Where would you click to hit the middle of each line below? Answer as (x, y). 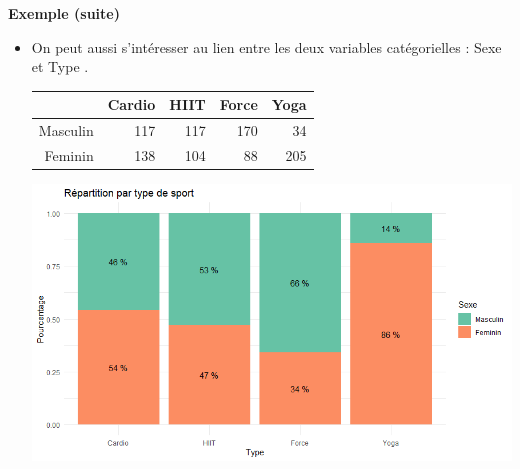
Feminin (69, 154)
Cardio (131, 104)
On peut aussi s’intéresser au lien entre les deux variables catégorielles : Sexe (266, 46)
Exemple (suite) (64, 13)
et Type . (60, 66)
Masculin (66, 130)
